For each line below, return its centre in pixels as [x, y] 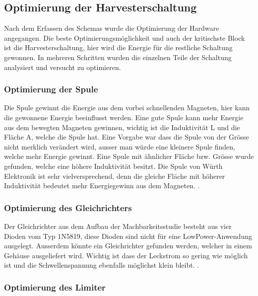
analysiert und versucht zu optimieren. [63, 67]
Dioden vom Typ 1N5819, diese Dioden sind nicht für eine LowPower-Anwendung [128, 236]
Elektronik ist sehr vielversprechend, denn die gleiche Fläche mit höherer [115, 176]
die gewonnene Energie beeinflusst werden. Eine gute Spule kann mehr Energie [124, 117]
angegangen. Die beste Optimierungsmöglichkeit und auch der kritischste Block [125, 37]
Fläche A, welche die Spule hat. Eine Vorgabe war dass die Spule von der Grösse [127, 137]
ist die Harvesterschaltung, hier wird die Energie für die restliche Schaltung [118, 47]
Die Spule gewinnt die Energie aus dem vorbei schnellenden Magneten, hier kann [127, 108]
